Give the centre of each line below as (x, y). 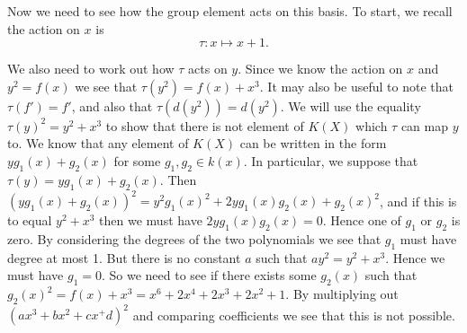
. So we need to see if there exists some (209, 275)
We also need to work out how (91, 69)
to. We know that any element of (98, 143)
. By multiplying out (342, 294)
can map (424, 125)
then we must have (151, 220)
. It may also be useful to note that (356, 86)
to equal (30, 220)
